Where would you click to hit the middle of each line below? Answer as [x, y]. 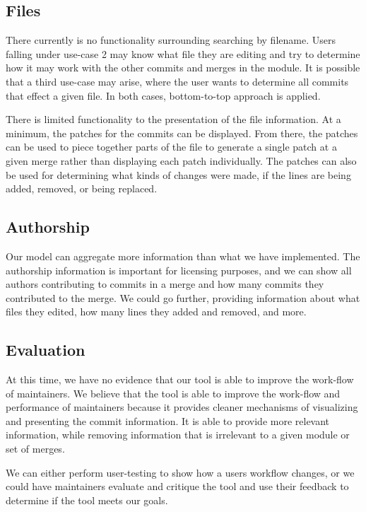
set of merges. [35, 449]
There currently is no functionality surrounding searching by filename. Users [171, 40]
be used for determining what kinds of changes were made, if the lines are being [178, 174]
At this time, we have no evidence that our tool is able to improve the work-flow [180, 379]
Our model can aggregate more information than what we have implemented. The [183, 256]
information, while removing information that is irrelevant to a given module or [178, 435]
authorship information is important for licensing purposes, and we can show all [179, 270]
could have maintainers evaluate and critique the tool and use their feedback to [177, 486]
